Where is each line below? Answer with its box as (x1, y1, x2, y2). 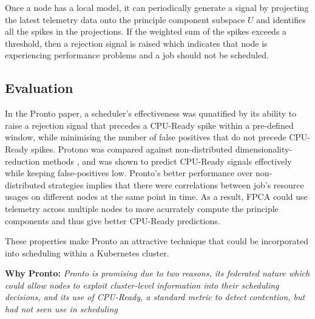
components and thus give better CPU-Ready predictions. (5, 214, 220, 227)
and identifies (256, 13, 306, 26)
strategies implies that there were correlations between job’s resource (48, 178, 304, 191)
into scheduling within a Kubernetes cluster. (5, 246, 169, 259)
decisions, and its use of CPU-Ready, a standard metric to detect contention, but (5, 290, 305, 303)
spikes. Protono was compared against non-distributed (31, 142, 233, 155)
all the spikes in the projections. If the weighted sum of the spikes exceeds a (5, 25, 287, 38)
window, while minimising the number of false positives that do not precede (5, 131, 286, 143)
